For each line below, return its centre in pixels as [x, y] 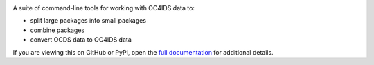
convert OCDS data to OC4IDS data [81, 40]
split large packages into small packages [88, 21]
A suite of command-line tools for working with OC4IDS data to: [104, 8]
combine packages [57, 30]
